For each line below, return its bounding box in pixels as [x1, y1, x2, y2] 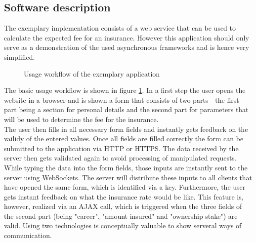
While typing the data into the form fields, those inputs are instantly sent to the [4, 162, 248, 172]
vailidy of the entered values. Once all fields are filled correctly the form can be [4, 133, 244, 144]
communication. [4, 230, 52, 241]
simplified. [4, 51, 35, 62]
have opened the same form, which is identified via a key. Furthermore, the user [4, 182, 246, 192]
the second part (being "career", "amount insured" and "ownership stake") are [4, 210, 238, 221]
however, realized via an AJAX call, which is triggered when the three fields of [4, 201, 242, 211]
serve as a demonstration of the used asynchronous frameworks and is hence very [4, 42, 249, 52]
